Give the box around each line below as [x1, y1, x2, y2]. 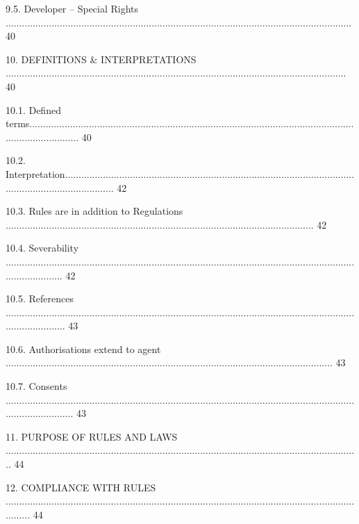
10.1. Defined [6, 102, 61, 117]
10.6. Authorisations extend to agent [6, 341, 161, 356]
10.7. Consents [6, 379, 67, 393]
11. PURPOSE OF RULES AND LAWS [6, 429, 178, 443]
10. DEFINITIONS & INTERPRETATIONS [6, 51, 197, 66]
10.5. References [6, 291, 74, 306]
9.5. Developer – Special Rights [6, 1, 139, 15]
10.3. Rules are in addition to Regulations [6, 204, 183, 218]
